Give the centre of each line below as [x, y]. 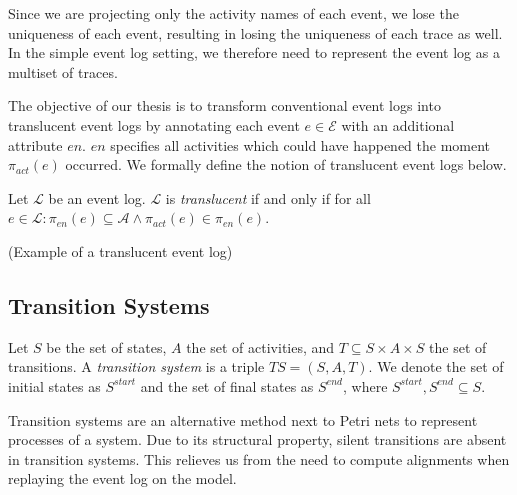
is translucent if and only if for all [268, 197]
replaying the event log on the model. [122, 478]
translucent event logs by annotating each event [154, 124]
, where [365, 385]
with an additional [398, 124]
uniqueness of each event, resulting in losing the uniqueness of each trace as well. [255, 32]
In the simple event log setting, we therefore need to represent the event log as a [254, 52]
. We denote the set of [436, 366]
